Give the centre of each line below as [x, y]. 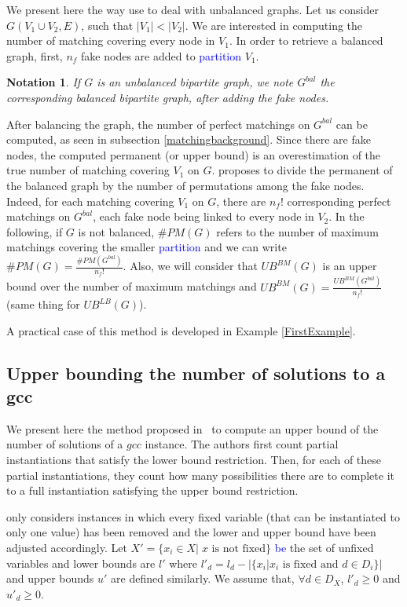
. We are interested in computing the [274, 25]
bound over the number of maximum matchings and [132, 286]
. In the [346, 216]
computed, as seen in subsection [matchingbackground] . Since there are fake [189, 139]
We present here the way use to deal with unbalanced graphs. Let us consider [192, 9]
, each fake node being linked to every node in [203, 216]
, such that [107, 25]
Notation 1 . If [44, 82]
